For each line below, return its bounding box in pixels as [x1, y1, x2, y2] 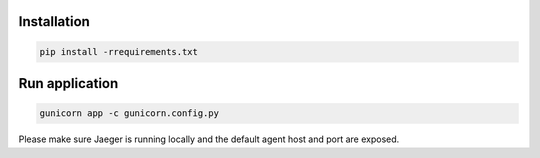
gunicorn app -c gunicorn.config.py [39, 108, 220, 119]
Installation [18, 13, 90, 30]
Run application [18, 75, 119, 92]
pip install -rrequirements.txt [39, 46, 199, 57]
